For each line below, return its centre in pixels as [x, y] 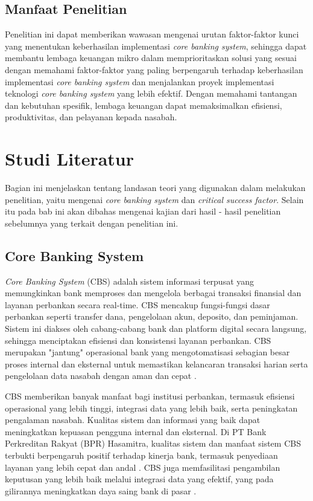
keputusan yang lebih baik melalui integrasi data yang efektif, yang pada [139, 479]
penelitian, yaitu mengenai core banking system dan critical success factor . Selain [154, 199]
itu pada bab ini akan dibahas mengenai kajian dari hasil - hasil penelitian [143, 211]
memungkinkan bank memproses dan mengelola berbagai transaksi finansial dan [153, 293]
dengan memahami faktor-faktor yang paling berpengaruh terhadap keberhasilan [154, 69]
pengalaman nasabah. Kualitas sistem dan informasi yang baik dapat [133, 420]
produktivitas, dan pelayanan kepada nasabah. [91, 117]
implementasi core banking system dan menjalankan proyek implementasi [140, 81]
